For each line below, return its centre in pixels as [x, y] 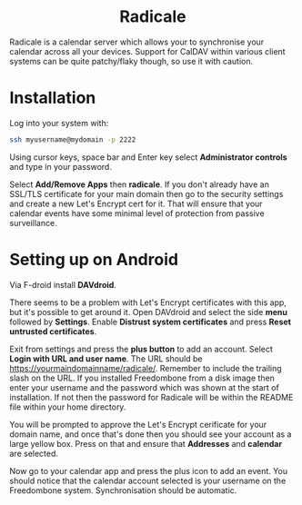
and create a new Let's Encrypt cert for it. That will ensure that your [136, 203]
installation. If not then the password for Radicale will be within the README [151, 397]
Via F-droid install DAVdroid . [63, 284]
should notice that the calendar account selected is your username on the [148, 480]
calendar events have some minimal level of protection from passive [137, 213]
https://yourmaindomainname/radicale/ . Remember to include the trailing [146, 368]
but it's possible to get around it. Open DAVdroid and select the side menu [149, 312]
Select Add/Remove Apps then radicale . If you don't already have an [140, 184]
